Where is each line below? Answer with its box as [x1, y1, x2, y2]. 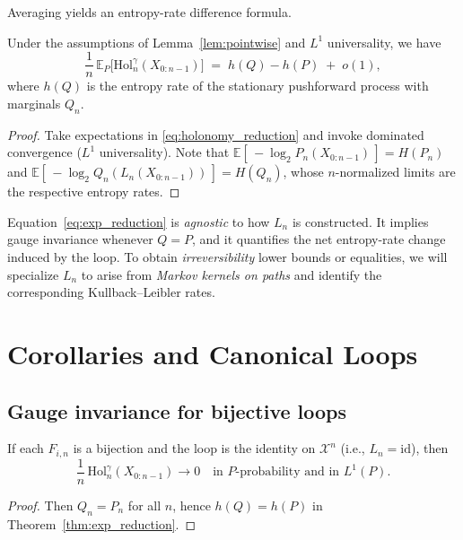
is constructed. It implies [292, 212, 429, 231]
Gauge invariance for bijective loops [7, 396, 347, 424]
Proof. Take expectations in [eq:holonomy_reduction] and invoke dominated [7, 125, 424, 144]
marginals [7, 93, 61, 112]
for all [127, 495, 162, 514]
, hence [172, 495, 211, 514]
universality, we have [327, 32, 441, 51]
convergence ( [7, 143, 82, 161]
